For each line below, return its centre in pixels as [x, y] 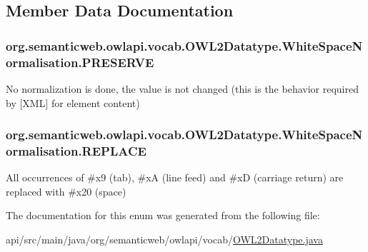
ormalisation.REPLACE [76, 150]
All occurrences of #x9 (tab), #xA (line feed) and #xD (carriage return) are [175, 177]
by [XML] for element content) [73, 102]
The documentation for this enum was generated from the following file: [163, 215]
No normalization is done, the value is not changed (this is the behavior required [182, 88]
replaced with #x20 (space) [66, 191]
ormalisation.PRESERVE [80, 62]
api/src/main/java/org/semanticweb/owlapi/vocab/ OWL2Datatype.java [164, 240]
